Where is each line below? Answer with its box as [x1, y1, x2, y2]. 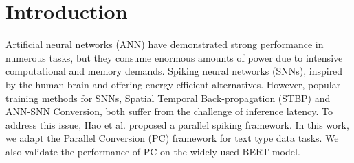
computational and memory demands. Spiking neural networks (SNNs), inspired [5, 64, 343, 78]
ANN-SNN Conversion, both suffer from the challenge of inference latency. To [5, 104, 333, 118]
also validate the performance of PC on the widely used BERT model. [5, 144, 300, 158]
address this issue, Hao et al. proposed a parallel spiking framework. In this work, [5, 117, 349, 131]
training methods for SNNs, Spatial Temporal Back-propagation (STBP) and [5, 90, 331, 105]
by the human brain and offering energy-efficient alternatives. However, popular [5, 77, 341, 91]
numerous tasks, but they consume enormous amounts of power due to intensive [5, 50, 343, 64]
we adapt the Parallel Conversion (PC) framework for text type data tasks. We [5, 131, 339, 145]
